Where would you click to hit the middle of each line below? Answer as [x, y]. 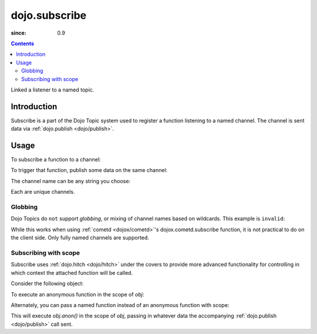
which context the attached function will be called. [72, 272]
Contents [23, 43]
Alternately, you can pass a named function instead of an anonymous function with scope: [120, 305]
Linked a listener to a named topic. [53, 90]
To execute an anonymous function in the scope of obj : [77, 294]
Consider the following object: [47, 284]
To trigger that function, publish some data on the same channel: [89, 170]
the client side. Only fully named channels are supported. [80, 238]
